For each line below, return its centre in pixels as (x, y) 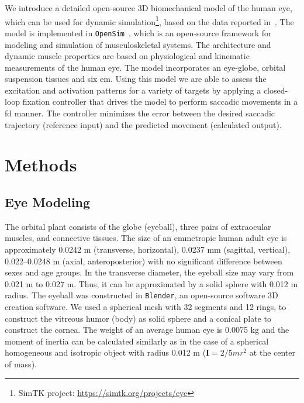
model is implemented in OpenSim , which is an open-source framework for (138, 32)
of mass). (21, 364)
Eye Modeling (48, 202)
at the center (272, 352)
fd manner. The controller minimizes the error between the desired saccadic (140, 113)
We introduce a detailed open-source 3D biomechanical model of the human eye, (148, 8)
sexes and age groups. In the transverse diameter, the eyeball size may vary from (149, 272)
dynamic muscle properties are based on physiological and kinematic (127, 56)
